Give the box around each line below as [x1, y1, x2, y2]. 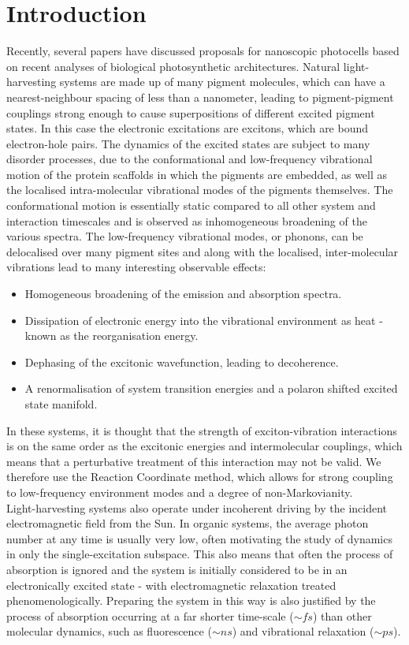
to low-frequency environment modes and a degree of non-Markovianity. [6, 483, 353, 500]
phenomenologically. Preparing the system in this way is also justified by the [6, 592, 376, 609]
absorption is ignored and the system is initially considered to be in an [6, 561, 348, 577]
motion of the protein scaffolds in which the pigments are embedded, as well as [6, 166, 388, 182]
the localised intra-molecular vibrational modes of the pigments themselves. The [6, 181, 393, 198]
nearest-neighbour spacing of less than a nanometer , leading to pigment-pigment [6, 88, 394, 105]
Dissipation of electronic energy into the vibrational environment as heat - [24, 311, 383, 328]
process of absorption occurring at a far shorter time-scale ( [6, 607, 294, 624]
